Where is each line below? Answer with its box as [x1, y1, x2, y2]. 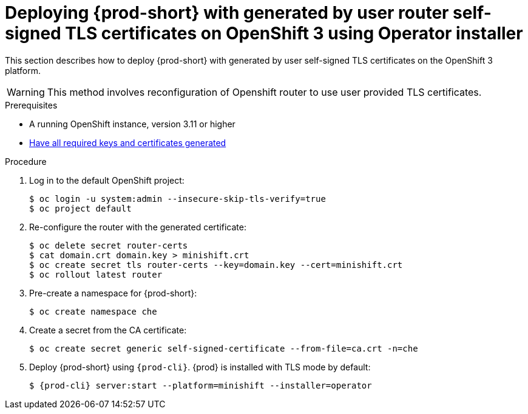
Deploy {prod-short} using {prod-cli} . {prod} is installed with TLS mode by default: [29, 361, 371, 372]
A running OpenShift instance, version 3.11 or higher [29, 118, 235, 129]
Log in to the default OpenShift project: [29, 175, 184, 185]
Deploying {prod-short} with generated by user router [5, 2, 449, 23]
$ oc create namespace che [29, 306, 157, 316]
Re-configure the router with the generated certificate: [29, 221, 246, 232]
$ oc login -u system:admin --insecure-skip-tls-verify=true [29, 193, 326, 204]
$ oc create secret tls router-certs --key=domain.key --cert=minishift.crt [29, 259, 403, 270]
